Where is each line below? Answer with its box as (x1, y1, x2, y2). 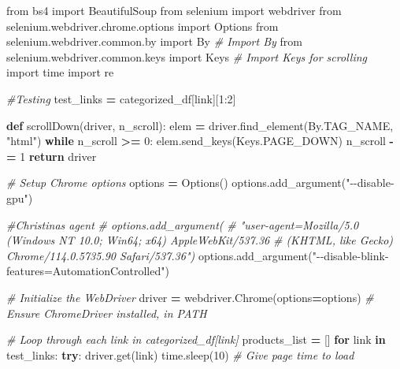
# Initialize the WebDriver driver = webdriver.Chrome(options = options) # (6, 289, 374, 305)
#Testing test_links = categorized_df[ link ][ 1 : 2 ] (6, 90, 236, 106)
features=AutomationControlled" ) (6, 263, 169, 279)
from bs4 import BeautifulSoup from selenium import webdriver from (6, 2, 342, 18)
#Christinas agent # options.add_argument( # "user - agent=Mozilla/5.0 (6, 216, 359, 233)
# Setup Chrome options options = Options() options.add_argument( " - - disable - (6, 174, 394, 191)
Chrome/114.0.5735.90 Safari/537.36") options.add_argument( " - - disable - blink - (6, 247, 389, 263)
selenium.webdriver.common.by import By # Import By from (6, 33, 302, 50)
